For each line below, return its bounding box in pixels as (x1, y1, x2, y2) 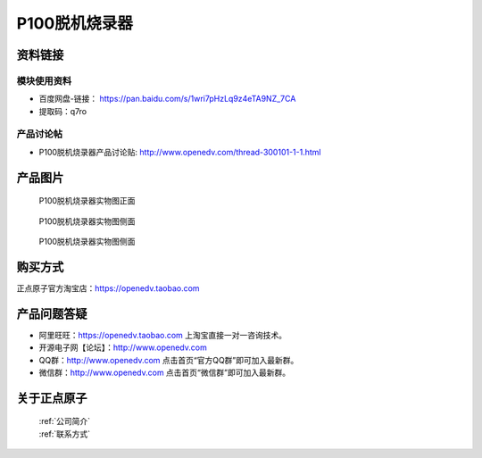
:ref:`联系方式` (38, 429, 91, 439)
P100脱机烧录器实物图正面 (38, 196, 136, 206)
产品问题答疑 (16, 306, 87, 321)
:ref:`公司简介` (38, 416, 91, 427)
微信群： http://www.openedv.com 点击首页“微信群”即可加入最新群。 (38, 367, 290, 379)
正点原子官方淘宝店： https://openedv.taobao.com (16, 282, 200, 294)
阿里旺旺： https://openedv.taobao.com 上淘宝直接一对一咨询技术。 (38, 329, 287, 340)
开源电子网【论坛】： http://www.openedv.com (38, 342, 207, 353)
